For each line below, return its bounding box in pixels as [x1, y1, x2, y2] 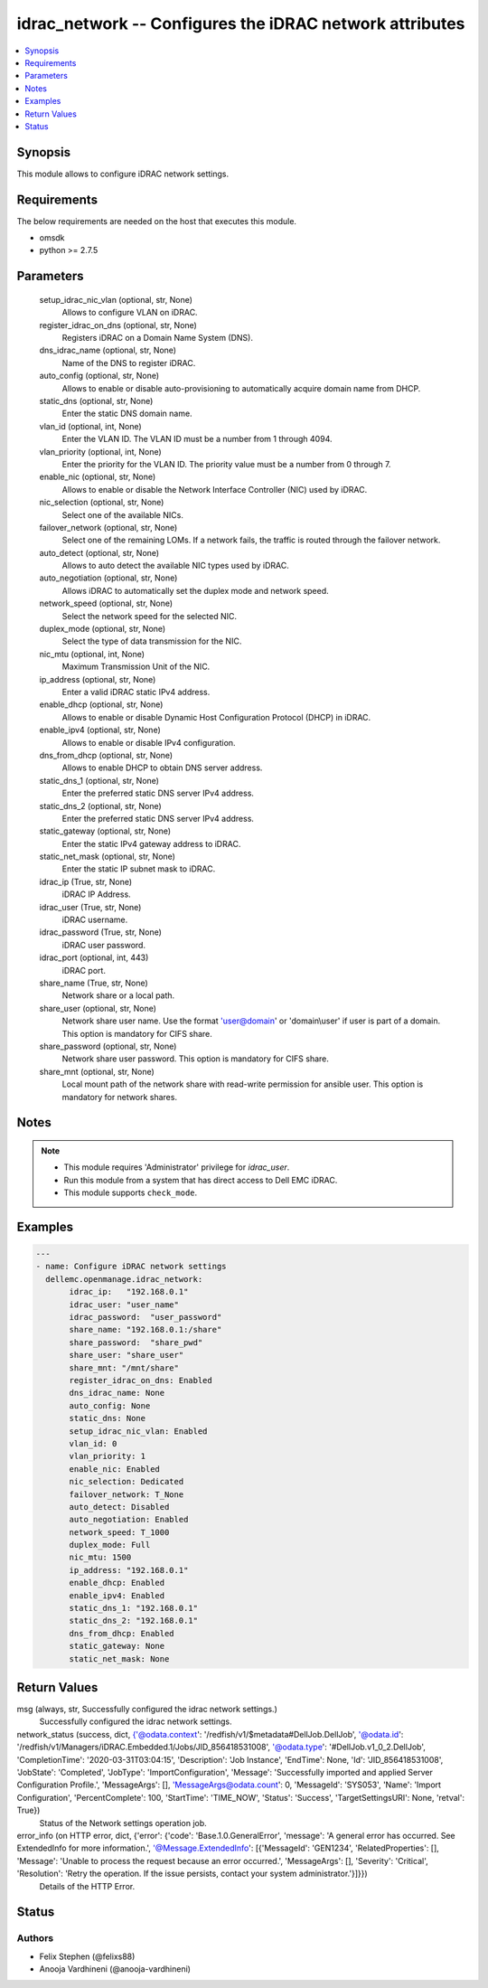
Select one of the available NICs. [61, 509, 184, 520]
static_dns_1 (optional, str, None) [39, 775, 160, 786]
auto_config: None [69, 1400, 151, 1410]
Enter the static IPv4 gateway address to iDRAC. [61, 838, 241, 849]
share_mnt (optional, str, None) [39, 1066, 155, 1077]
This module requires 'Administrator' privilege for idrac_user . [63, 1162, 290, 1173]
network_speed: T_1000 [69, 1527, 170, 1537]
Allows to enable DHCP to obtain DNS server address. [61, 762, 263, 773]
